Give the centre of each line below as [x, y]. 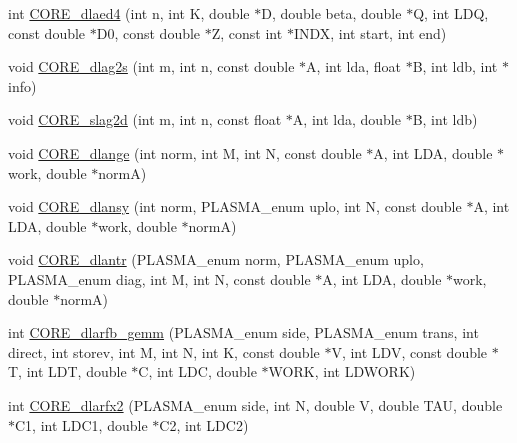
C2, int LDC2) [204, 424]
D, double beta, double [331, 13]
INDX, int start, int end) [370, 32]
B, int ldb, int [455, 66]
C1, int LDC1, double [81, 424]
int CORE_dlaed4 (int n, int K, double [129, 13]
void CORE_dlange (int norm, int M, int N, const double [185, 152]
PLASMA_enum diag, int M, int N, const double [159, 278]
